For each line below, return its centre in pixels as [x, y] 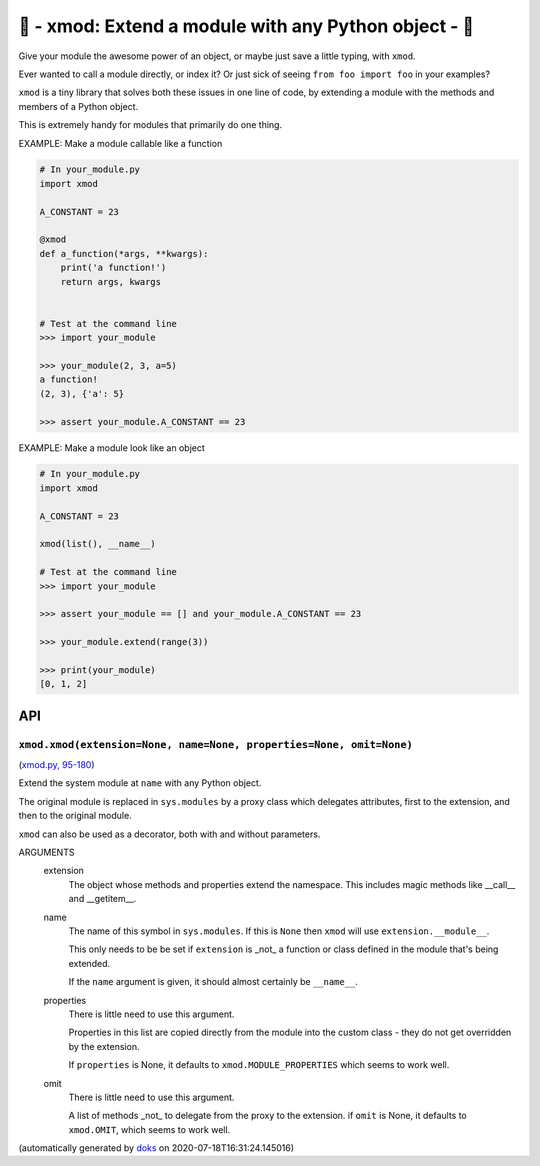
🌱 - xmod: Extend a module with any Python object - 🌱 [246, 26]
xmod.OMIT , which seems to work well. [149, 1129]
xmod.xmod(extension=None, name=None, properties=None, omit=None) [216, 744]
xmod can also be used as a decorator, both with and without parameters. [169, 834]
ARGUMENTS [46, 852]
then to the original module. [75, 816]
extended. [89, 963]
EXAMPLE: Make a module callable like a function [120, 143]
